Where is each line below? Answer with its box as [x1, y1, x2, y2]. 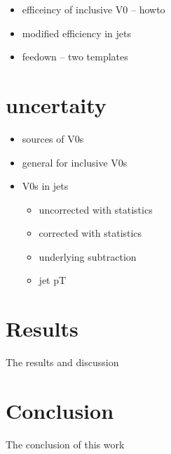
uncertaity [6, 90, 107, 119]
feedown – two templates [22, 49, 128, 64]
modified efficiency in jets [22, 25, 132, 40]
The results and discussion [6, 355, 119, 370]
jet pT [39, 273, 67, 287]
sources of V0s [22, 131, 84, 145]
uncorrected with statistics [39, 202, 153, 216]
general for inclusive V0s [22, 155, 128, 169]
